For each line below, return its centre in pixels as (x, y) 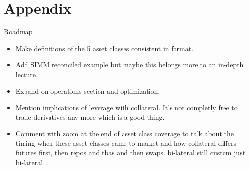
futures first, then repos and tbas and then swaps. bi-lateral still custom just (130, 153)
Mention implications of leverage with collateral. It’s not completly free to (126, 107)
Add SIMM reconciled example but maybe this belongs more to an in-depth (129, 65)
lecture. (26, 74)
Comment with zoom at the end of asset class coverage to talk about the (124, 133)
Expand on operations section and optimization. (88, 91)
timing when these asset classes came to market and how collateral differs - (128, 143)
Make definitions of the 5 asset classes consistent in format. (104, 48)
